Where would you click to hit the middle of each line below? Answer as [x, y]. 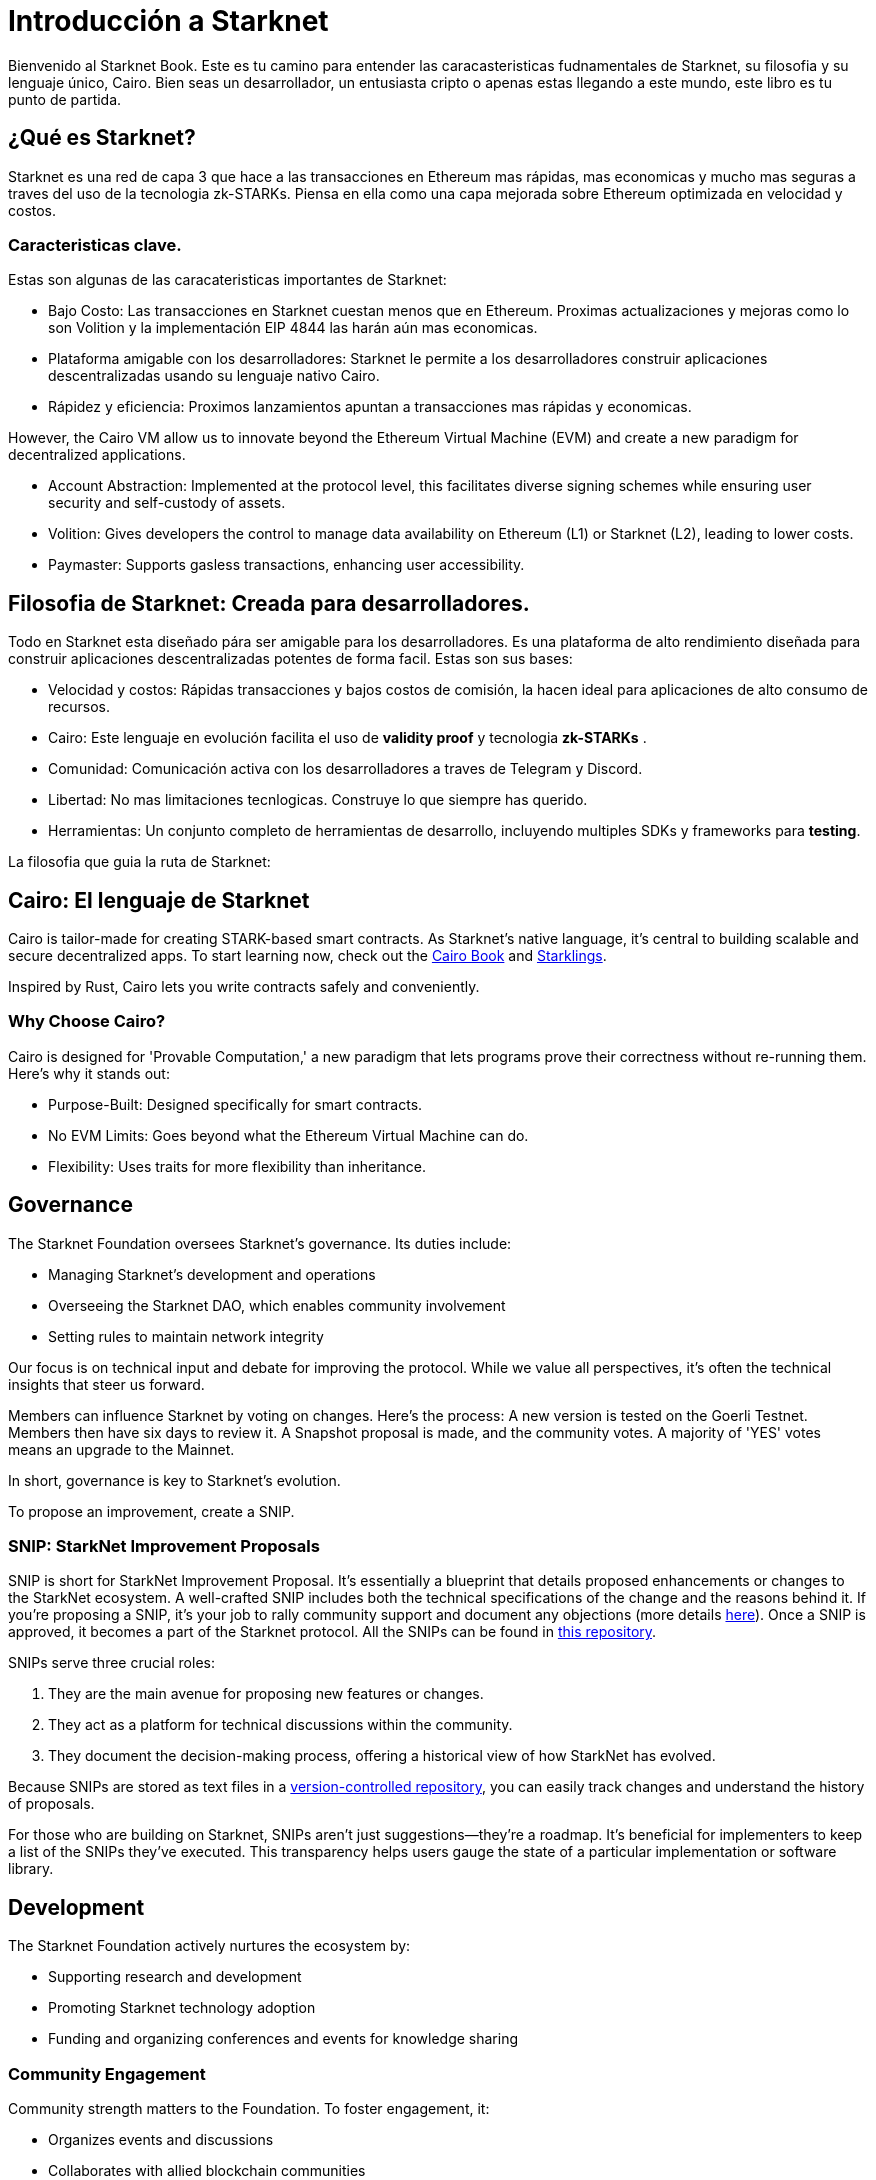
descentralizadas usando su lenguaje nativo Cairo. [214, 376]
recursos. [79, 707]
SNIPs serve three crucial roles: [111, 1663]
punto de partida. [65, 99]
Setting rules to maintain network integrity [186, 1336]
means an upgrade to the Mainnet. [121, 1449]
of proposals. [51, 1804]
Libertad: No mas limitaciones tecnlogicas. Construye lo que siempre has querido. [318, 800]
